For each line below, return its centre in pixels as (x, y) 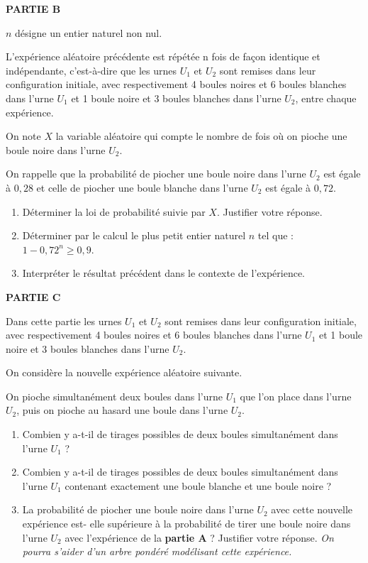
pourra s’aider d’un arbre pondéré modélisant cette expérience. (157, 551)
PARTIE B (33, 9)
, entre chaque (326, 98)
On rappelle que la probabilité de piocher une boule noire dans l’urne (156, 174)
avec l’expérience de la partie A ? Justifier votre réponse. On (199, 537)
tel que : (275, 235)
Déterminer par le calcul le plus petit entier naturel (134, 235)
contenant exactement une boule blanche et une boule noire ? (198, 485)
